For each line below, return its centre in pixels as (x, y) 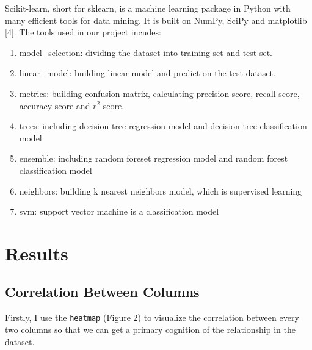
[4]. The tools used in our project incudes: (83, 32)
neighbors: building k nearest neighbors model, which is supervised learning (161, 191)
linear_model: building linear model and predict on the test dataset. (147, 73)
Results (37, 253)
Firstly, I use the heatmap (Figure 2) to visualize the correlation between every (152, 317)
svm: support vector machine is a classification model (119, 211)
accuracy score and (55, 105)
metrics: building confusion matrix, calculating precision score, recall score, (159, 93)
